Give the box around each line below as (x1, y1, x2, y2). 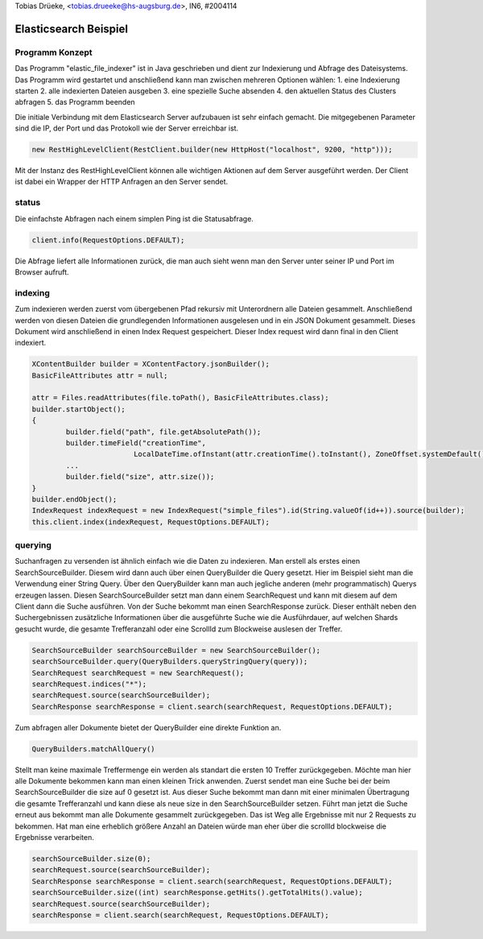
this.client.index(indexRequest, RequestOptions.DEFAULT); (31, 517, 270, 527)
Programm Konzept (14, 47, 93, 58)
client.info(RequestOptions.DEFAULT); (31, 235, 185, 245)
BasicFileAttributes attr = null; (31, 370, 168, 380)
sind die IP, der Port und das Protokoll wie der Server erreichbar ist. (14, 123, 239, 133)
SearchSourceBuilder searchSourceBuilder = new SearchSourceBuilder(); (31, 645, 321, 655)
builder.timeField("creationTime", (65, 439, 207, 447)
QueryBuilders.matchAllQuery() (31, 744, 156, 753)
